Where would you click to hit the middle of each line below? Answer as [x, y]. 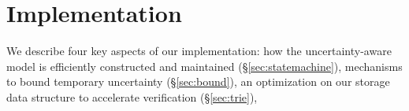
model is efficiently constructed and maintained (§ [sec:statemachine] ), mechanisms [204, 66]
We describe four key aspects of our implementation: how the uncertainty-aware [199, 51]
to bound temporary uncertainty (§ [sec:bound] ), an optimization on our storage [198, 81]
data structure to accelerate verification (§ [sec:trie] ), [132, 96]
